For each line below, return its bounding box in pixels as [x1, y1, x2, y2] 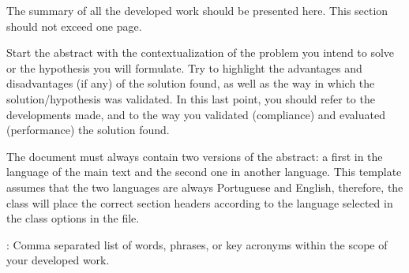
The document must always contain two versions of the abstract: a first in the [6, 148, 383, 164]
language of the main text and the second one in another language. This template [6, 163, 402, 180]
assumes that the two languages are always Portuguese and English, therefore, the [6, 178, 403, 195]
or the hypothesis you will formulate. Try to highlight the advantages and [6, 59, 362, 76]
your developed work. [6, 252, 110, 268]
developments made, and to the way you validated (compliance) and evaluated [6, 106, 385, 122]
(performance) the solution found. [6, 122, 170, 138]
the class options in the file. [6, 210, 140, 226]
